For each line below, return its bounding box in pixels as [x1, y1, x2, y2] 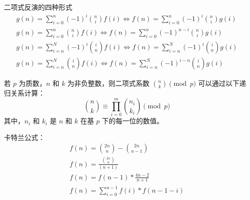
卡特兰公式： [4, 132, 45, 142]
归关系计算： [4, 88, 45, 98]
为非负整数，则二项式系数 [67, 78, 150, 88]
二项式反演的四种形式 [4, 2, 72, 12]
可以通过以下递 [198, 78, 247, 88]
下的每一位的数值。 [102, 116, 164, 126]
